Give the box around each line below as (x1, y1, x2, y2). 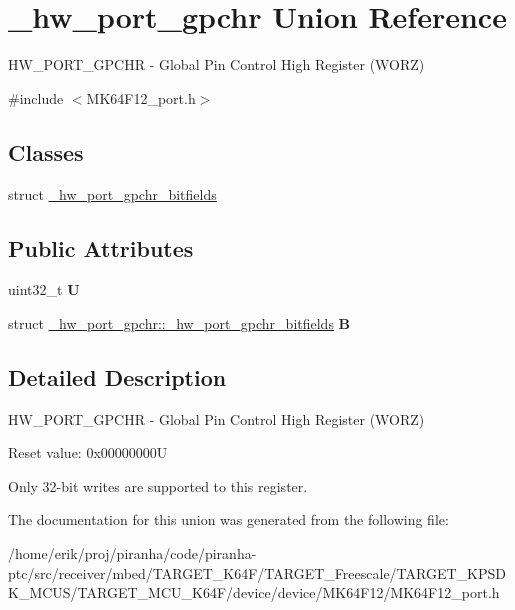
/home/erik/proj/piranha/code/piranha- (8, 543, 257, 564)
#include (8, 87, 64, 108)
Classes (8, 136, 84, 167)
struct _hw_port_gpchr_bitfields (8, 183, 217, 204)
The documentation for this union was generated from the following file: (8, 509, 449, 530)
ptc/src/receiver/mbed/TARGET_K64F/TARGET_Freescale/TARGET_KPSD (8, 562, 506, 583)
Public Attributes (8, 232, 194, 263)
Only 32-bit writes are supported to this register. (8, 475, 308, 496)
